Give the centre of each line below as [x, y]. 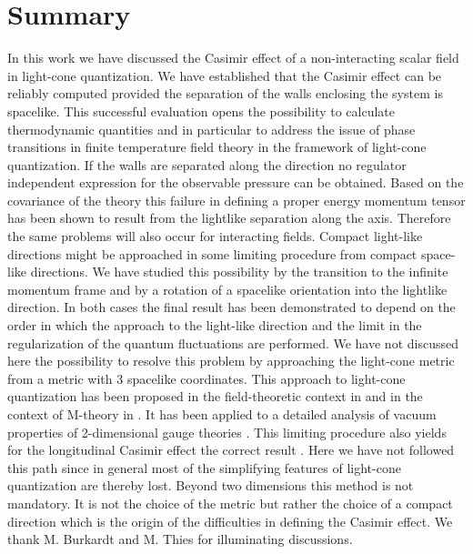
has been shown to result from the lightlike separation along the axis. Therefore [229, 218]
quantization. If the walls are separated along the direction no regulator [207, 164]
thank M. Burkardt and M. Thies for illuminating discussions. [180, 539]
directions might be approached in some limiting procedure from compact [212, 253]
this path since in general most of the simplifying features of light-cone [204, 467]
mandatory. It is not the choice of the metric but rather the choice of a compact [230, 503]
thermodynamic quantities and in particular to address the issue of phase [211, 129]
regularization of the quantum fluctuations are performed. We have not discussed [233, 342]
